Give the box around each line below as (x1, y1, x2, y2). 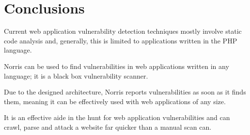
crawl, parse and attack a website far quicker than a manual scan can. (4, 121, 212, 132)
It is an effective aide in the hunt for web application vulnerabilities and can (4, 112, 230, 122)
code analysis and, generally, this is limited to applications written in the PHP (4, 35, 237, 45)
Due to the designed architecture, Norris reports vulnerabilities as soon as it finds (4, 87, 246, 97)
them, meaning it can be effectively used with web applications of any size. (4, 96, 226, 106)
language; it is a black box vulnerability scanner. (4, 70, 148, 81)
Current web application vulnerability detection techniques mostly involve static (4, 26, 242, 36)
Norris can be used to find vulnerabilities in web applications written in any (4, 61, 229, 71)
